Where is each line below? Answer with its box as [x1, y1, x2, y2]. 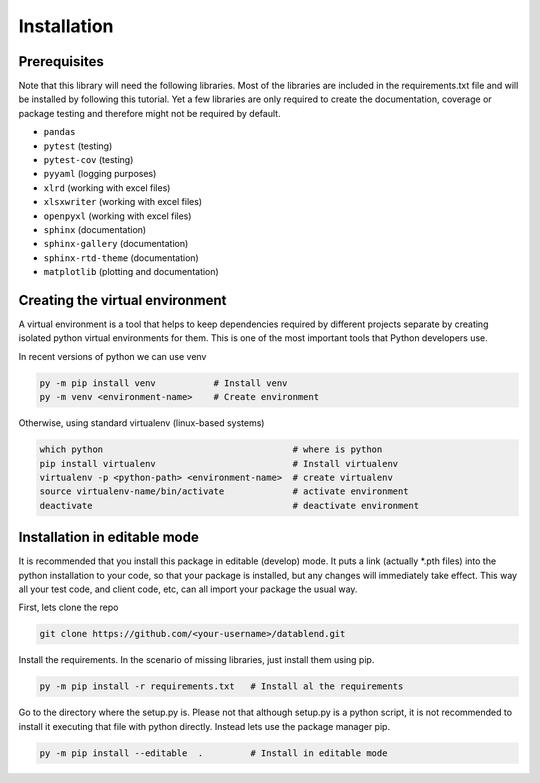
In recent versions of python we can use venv [18, 350, 207, 362]
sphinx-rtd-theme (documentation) [43, 251, 199, 264]
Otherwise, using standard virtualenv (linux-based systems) [18, 417, 265, 429]
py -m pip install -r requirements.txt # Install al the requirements [39, 681, 404, 692]
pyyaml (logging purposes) [43, 168, 157, 180]
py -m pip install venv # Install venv [39, 377, 288, 389]
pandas [43, 126, 76, 138]
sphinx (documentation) [43, 223, 147, 235]
